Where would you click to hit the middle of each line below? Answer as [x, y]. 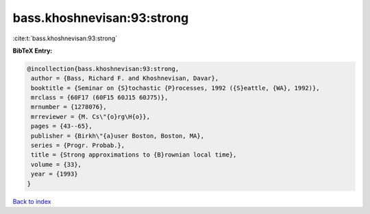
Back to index [32, 201]
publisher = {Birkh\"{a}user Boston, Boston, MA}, [118, 136]
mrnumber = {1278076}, [69, 107]
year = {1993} [54, 174]
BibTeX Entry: [33, 51]
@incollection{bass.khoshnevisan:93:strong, [103, 69]
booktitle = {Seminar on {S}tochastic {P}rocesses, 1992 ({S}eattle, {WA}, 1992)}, [175, 88]
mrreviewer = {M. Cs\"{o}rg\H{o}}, [91, 117]
